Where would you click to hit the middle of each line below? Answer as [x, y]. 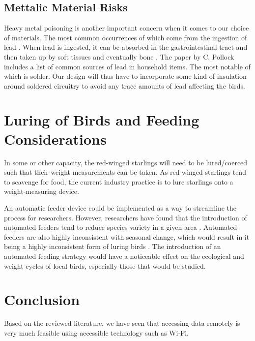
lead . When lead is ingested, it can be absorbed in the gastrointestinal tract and [126, 47]
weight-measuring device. [42, 191]
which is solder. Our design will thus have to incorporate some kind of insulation [125, 76]
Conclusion [42, 299]
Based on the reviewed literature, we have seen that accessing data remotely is [122, 323]
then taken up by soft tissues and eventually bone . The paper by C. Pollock [119, 56]
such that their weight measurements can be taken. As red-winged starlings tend [125, 172]
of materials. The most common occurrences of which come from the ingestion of [126, 37]
